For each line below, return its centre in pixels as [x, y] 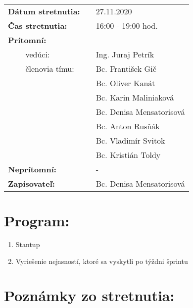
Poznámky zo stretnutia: [89, 295]
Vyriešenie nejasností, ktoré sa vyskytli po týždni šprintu [102, 261]
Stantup [28, 244]
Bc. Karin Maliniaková [135, 97]
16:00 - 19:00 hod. [127, 26]
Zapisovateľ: [31, 183]
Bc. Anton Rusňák [128, 126]
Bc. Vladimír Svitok [130, 140]
